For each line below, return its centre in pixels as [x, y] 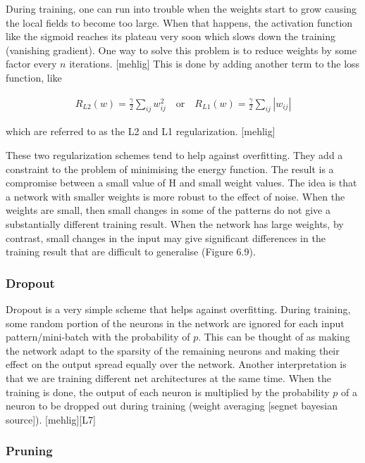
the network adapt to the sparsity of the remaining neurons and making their [173, 350]
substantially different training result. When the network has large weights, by [175, 223]
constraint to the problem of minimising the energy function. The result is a [170, 169]
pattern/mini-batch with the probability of [98, 337]
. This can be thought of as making [274, 337]
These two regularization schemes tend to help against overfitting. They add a [174, 154]
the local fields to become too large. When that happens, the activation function [179, 22]
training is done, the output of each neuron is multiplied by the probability [168, 392]
